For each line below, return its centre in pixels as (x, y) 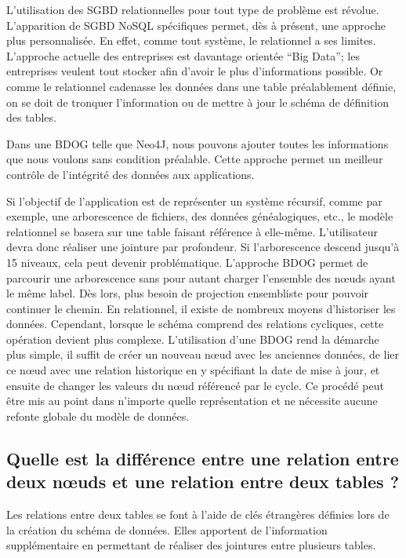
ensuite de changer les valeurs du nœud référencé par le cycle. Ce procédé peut (195, 385)
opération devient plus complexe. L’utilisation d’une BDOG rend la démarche (193, 339)
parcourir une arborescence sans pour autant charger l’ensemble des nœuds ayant (201, 277)
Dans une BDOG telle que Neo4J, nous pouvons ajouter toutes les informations (198, 143)
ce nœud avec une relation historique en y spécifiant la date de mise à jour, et (193, 370)
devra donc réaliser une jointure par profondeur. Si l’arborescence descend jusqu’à (203, 247)
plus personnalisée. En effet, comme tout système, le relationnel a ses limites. (191, 40)
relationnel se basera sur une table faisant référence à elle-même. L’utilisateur (192, 231)
